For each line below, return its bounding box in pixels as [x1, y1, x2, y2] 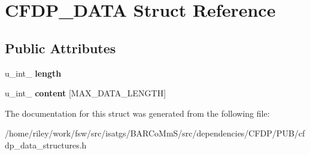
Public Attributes [5, 38, 116, 57]
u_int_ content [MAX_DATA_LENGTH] [5, 87, 166, 99]
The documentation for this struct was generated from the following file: [5, 107, 270, 119]
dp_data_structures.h [5, 138, 87, 151]
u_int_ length [5, 66, 62, 79]
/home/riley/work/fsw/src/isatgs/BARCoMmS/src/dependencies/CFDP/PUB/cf [5, 127, 305, 139]
